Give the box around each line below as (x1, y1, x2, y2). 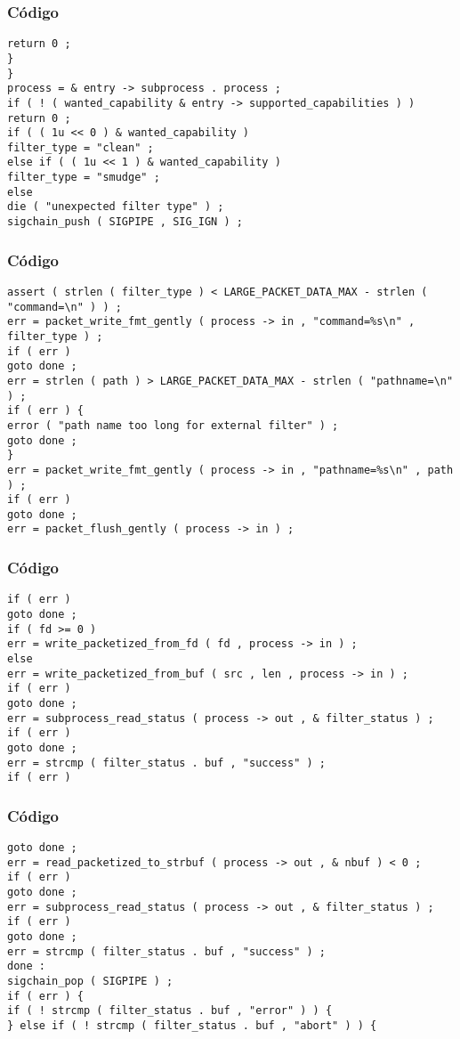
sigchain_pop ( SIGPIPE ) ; (7, 975, 174, 987)
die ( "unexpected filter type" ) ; (7, 200, 224, 214)
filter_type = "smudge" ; (7, 171, 160, 184)
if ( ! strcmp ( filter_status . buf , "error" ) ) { (7, 1004, 333, 1018)
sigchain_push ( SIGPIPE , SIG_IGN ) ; (7, 215, 243, 229)
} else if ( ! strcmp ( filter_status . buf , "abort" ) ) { (7, 1019, 377, 1032)
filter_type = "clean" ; (7, 141, 154, 154)
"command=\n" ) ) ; (7, 300, 122, 313)
